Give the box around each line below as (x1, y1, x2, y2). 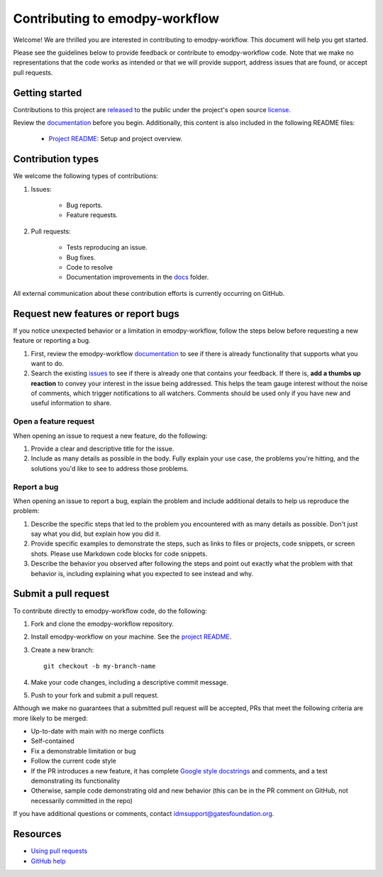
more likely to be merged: (13, 714, 88, 722)
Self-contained (30, 737, 74, 745)
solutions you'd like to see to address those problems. (30, 464, 189, 473)
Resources (13, 828, 62, 840)
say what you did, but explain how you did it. (30, 529, 161, 539)
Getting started (13, 87, 82, 99)
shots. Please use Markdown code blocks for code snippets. (30, 549, 208, 558)
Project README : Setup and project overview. (48, 135, 182, 143)
